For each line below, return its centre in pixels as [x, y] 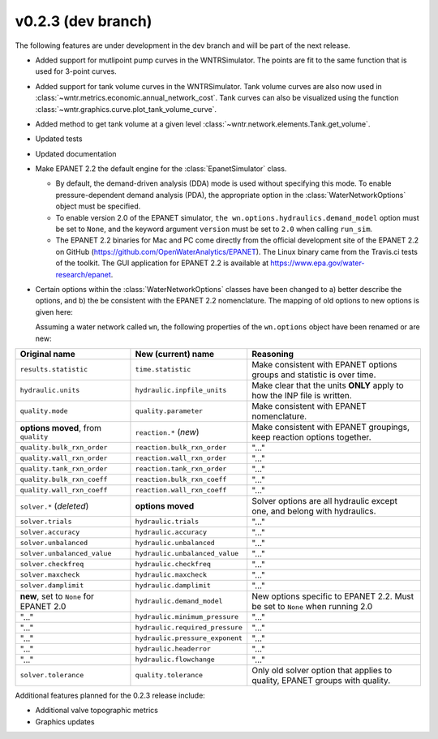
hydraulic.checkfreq [173, 564]
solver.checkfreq [52, 564]
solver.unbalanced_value [66, 554]
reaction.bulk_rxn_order [181, 447]
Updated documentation [76, 153]
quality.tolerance [169, 675]
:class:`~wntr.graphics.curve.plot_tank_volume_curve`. [126, 109]
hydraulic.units [50, 391]
